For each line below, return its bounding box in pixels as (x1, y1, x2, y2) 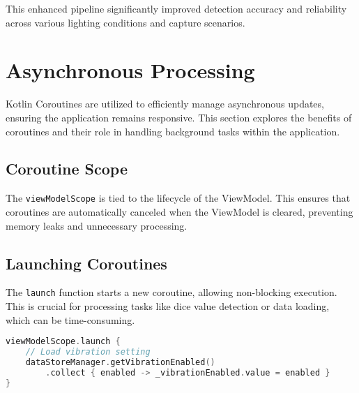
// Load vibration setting (25, 347, 151, 357)
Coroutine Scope (6, 158, 128, 179)
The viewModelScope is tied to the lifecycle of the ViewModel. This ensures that (6, 191, 351, 205)
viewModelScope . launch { (6, 336, 121, 347)
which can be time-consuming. (6, 312, 135, 327)
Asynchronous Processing (6, 56, 255, 84)
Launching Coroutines (6, 252, 167, 274)
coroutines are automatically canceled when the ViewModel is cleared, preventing (6, 204, 353, 218)
